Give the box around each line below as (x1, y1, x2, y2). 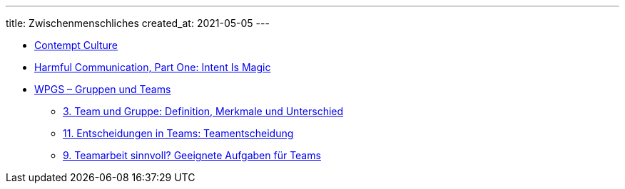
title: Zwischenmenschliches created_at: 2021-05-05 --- (6, 17, 270, 29)
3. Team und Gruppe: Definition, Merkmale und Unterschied (63, 105, 344, 117)
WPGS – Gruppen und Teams (34, 83, 171, 95)
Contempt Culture (34, 39, 118, 51)
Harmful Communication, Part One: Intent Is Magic (34, 61, 271, 73)
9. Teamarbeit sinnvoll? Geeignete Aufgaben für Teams (63, 149, 321, 161)
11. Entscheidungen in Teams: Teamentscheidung (63, 127, 294, 139)
